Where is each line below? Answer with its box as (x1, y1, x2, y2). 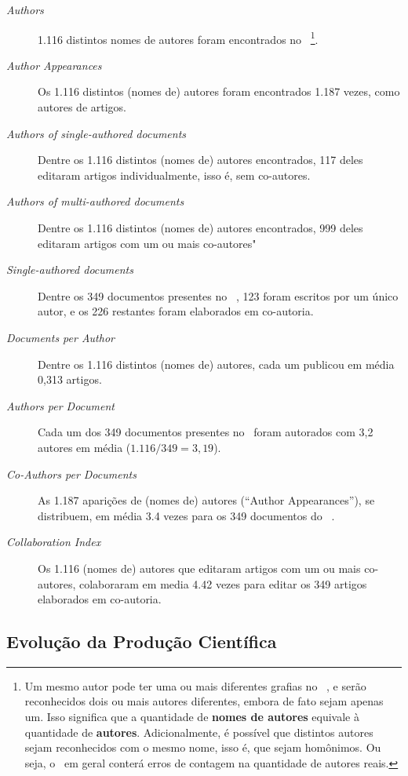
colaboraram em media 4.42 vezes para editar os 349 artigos (79, 575, 367, 592)
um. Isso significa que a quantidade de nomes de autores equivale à (24, 709, 359, 725)
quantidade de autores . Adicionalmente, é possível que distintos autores (24, 723, 373, 740)
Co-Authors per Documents (6, 465, 137, 482)
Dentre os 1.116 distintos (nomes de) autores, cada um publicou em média (38, 355, 395, 372)
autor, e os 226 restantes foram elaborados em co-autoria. (38, 303, 314, 319)
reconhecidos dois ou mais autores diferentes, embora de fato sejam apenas (24, 693, 384, 709)
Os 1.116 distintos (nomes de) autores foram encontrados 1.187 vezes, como (38, 83, 400, 100)
